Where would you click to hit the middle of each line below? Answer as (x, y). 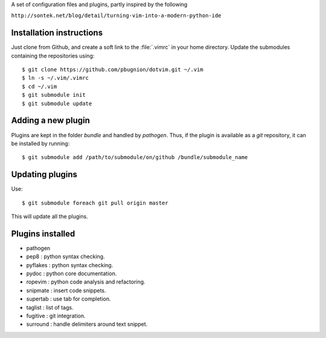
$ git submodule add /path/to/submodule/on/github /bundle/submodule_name (135, 158)
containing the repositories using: (53, 56)
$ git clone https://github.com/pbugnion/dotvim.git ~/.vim (113, 70)
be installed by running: (40, 143)
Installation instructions (57, 33)
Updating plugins (44, 174)
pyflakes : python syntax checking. (70, 265)
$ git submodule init (54, 95)
